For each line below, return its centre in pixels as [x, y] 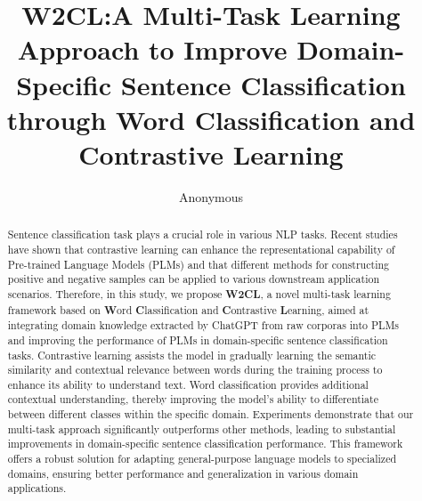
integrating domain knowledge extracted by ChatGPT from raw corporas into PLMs [203, 325]
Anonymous [211, 196]
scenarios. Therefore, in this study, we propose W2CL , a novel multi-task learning [199, 294]
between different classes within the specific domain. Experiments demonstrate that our [211, 414]
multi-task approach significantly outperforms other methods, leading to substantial [202, 428]
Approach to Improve [152, 49]
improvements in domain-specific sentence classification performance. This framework [205, 444]
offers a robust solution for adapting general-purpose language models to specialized [202, 459]
